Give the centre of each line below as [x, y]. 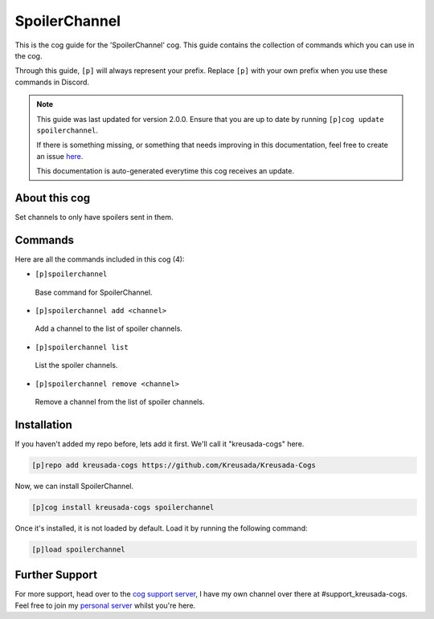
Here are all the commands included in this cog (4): [100, 259]
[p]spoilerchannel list [82, 347]
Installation [43, 424]
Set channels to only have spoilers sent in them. [94, 217]
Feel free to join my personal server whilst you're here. [105, 605]
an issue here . [60, 156]
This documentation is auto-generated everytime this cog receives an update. [166, 171]
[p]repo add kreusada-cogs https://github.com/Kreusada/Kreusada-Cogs [174, 465]
